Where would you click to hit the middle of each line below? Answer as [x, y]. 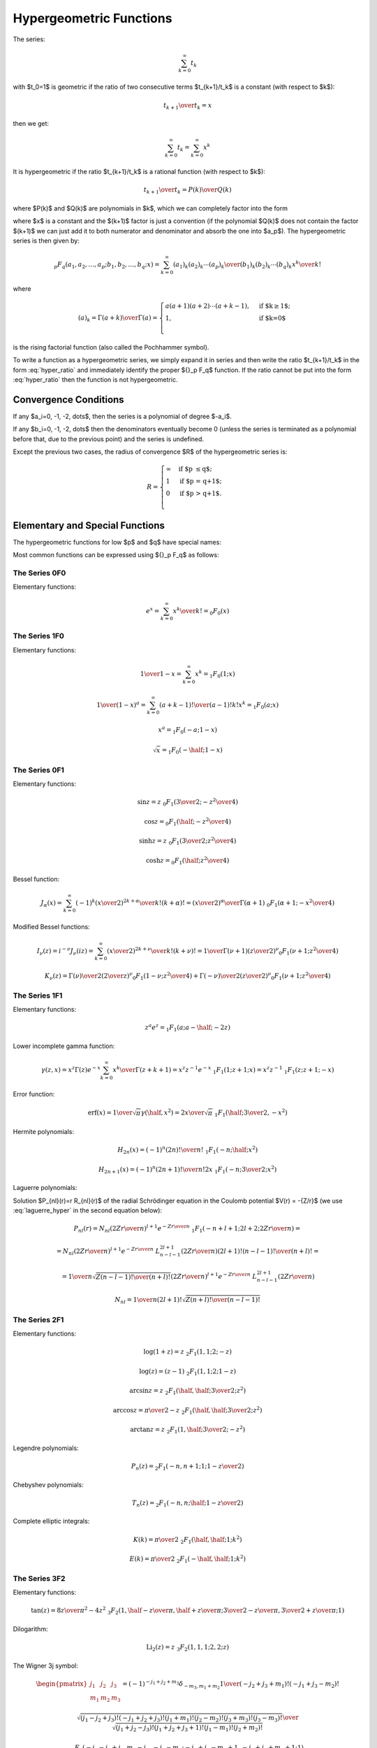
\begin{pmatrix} [62, 1684]
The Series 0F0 [39, 573]
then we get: [31, 124]
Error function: [34, 1094]
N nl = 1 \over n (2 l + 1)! [148, 1301]
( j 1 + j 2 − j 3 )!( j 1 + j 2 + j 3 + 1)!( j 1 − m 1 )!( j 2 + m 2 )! [189, 1728]
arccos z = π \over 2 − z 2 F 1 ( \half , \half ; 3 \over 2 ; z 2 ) [187, 1411]
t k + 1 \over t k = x [187, 106]
